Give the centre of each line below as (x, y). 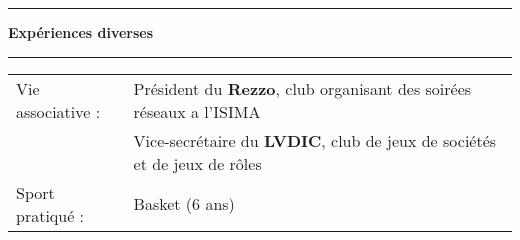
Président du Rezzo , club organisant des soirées (302, 88)
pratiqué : (50, 215)
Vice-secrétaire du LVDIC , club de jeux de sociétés (315, 140)
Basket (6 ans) (184, 204)
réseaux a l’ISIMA (197, 111)
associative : (58, 111)
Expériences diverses (81, 32)
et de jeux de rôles (197, 163)
